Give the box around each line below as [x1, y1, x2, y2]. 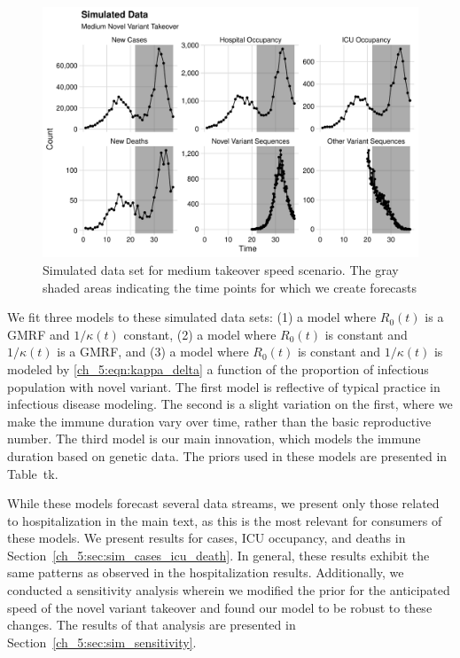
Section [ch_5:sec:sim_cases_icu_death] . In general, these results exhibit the [7, 545, 430, 564]
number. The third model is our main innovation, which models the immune [7, 429, 421, 448]
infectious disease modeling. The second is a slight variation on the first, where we [7, 395, 453, 413]
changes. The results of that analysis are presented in [7, 615, 296, 634]
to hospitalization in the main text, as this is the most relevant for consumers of [7, 511, 442, 529]
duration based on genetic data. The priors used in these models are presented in [7, 446, 448, 465]
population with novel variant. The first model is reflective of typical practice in [7, 377, 441, 396]
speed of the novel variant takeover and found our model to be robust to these [7, 598, 433, 616]
